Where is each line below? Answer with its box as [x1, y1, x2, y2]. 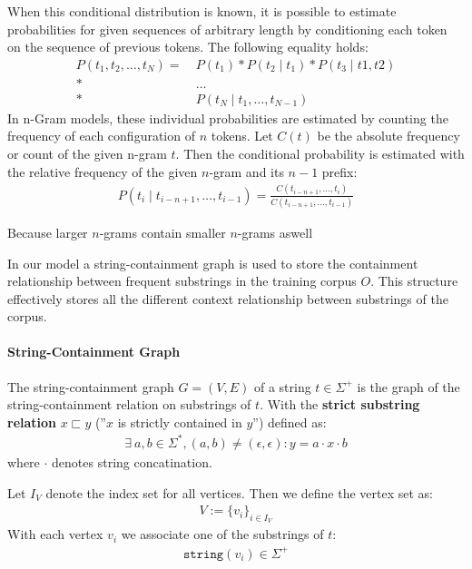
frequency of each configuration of [7, 126, 195, 145]
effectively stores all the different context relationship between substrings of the [7, 289, 448, 308]
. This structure [370, 271, 458, 290]
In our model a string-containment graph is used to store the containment [7, 253, 418, 272]
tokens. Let [211, 126, 273, 145]
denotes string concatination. [52, 452, 212, 471]
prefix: [321, 162, 358, 181]
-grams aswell [237, 222, 313, 241]
